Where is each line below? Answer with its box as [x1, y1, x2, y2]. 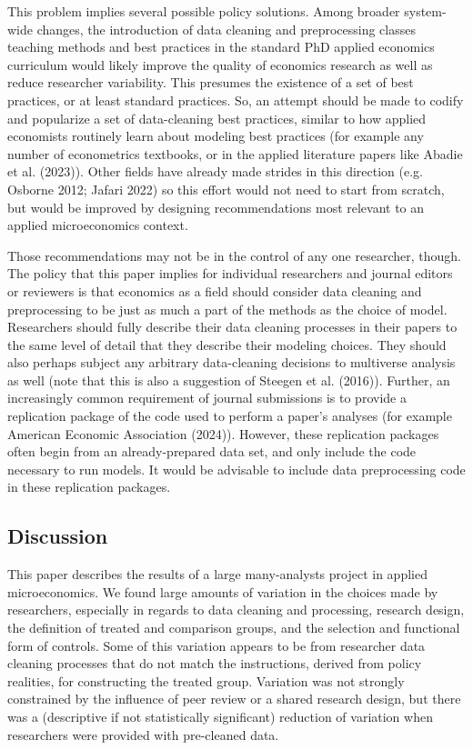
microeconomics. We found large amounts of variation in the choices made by [7, 582, 438, 601]
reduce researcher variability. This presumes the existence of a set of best [7, 73, 414, 92]
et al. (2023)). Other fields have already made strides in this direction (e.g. [7, 162, 424, 181]
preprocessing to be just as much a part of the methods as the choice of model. [7, 299, 448, 318]
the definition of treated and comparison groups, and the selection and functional [7, 618, 460, 637]
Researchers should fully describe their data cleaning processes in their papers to [7, 317, 458, 336]
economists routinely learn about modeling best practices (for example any [7, 126, 424, 145]
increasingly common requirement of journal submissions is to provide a [7, 388, 407, 407]
